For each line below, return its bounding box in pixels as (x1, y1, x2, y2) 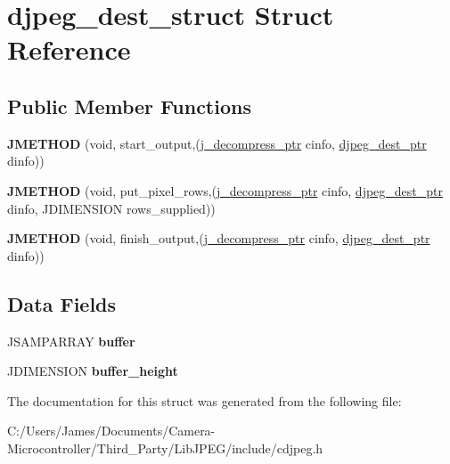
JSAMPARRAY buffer (7, 331, 135, 350)
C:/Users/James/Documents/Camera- (7, 421, 216, 440)
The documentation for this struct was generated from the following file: (7, 391, 402, 410)
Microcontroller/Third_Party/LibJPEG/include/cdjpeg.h (7, 438, 323, 457)
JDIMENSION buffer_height (7, 362, 178, 380)
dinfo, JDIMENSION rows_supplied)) (7, 199, 216, 217)
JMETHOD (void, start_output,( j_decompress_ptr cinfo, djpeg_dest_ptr (7, 134, 427, 152)
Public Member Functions (7, 92, 251, 119)
